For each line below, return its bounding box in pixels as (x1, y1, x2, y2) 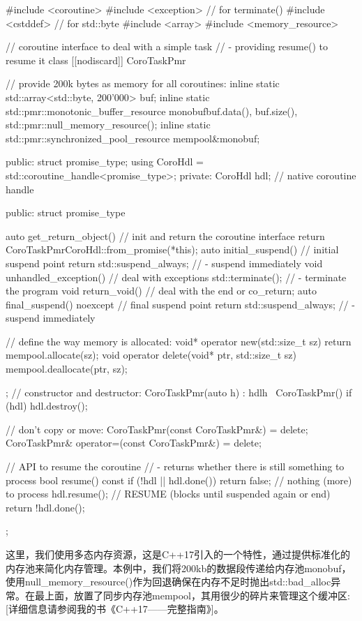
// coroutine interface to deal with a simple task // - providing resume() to (6, 39, 328, 54)
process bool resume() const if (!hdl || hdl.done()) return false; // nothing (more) (6, 472, 352, 487)
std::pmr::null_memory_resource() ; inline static (6, 117, 211, 132)
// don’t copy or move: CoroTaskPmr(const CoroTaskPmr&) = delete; (6, 421, 308, 436)
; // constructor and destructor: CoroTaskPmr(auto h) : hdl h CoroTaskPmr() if (6, 384, 352, 399)
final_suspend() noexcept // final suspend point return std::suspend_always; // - (6, 297, 355, 311)
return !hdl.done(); (6, 500, 85, 514)
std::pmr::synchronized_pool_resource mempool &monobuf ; (6, 130, 260, 145)
